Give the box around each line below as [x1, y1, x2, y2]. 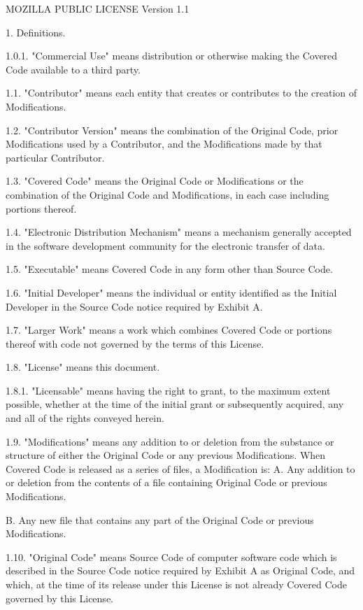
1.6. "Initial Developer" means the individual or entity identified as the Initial [6, 285, 337, 299]
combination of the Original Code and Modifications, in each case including [6, 187, 329, 201]
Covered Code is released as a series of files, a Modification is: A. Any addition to [6, 461, 355, 476]
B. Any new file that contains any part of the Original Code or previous [6, 512, 314, 527]
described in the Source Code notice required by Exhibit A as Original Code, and [6, 563, 355, 578]
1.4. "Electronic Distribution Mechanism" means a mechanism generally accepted [6, 225, 352, 239]
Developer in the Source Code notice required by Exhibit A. [6, 299, 263, 313]
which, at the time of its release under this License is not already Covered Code [6, 577, 347, 591]
